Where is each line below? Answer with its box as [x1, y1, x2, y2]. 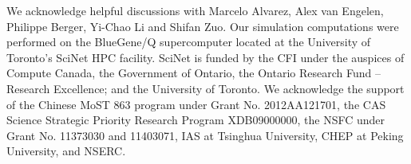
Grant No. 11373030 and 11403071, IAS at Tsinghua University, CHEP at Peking [6, 127, 404, 143]
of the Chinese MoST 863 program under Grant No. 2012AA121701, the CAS [6, 96, 386, 112]
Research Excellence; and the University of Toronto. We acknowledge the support [6, 80, 405, 96]
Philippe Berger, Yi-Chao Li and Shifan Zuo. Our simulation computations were [6, 18, 399, 34]
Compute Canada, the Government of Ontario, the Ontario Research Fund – [6, 64, 381, 81]
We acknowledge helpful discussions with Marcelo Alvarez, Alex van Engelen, [6, 2, 384, 18]
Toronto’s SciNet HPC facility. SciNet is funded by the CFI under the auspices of [6, 49, 405, 65]
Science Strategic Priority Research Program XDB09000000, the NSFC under [6, 111, 385, 128]
